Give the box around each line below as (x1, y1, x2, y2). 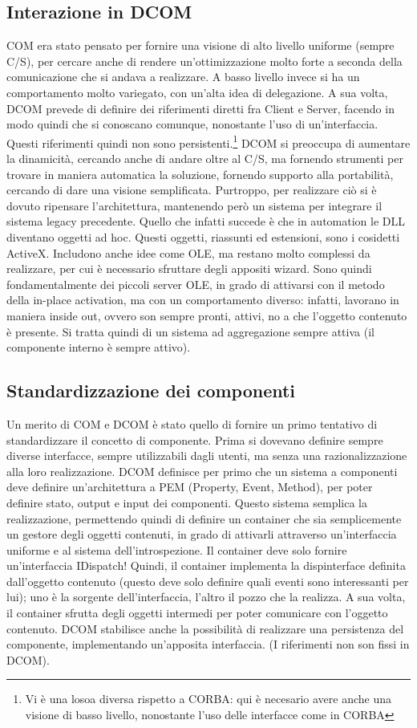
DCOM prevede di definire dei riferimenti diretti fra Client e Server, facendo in (6, 100, 395, 116)
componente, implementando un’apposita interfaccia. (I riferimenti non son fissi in (6, 636, 410, 653)
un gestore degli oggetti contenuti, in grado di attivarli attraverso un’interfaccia (6, 526, 397, 543)
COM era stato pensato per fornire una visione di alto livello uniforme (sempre (6, 37, 395, 54)
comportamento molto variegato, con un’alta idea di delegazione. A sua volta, (6, 83, 388, 100)
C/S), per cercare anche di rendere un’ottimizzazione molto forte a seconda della (6, 52, 403, 69)
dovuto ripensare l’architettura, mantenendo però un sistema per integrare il (6, 197, 383, 214)
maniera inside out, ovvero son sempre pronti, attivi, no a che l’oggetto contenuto (6, 307, 407, 323)
